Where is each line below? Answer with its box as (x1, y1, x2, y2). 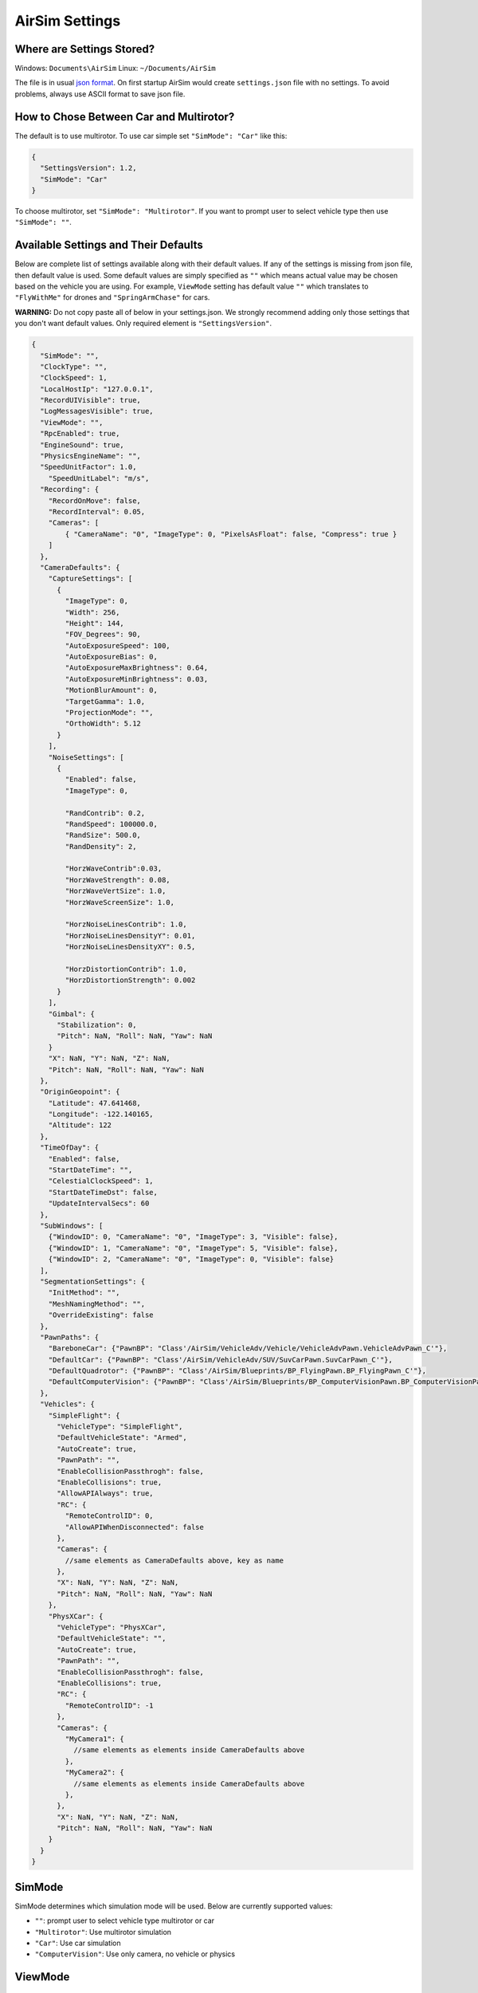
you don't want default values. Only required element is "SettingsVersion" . (14, 319, 272, 328)
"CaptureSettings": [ (48, 574, 133, 584)
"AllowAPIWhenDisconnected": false (65, 1523, 205, 1531)
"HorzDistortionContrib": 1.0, (65, 965, 187, 973)
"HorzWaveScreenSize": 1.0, (65, 898, 175, 906)
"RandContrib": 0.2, (65, 808, 146, 817)
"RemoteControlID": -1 (65, 1700, 155, 1710)
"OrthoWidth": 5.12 (65, 719, 141, 729)
